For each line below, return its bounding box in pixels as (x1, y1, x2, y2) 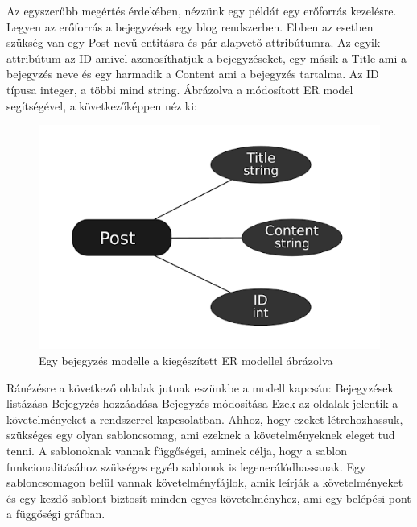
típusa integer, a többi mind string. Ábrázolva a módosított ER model (6, 81, 353, 98)
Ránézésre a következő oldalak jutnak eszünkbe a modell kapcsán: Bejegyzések (6, 379, 394, 396)
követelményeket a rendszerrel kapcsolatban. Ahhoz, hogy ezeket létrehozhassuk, (6, 410, 403, 427)
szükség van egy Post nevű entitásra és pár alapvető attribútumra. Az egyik (6, 34, 381, 51)
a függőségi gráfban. (6, 505, 105, 522)
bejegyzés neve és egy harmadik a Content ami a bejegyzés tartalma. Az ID (6, 65, 379, 82)
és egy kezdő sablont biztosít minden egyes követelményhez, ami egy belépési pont (6, 489, 411, 506)
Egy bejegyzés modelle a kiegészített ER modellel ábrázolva (39, 352, 333, 368)
